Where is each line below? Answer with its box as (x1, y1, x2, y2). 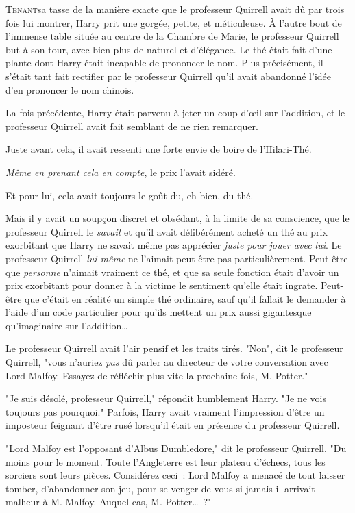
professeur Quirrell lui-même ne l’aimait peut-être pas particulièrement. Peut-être (5, 251, 348, 265)
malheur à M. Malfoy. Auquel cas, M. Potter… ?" (5, 495, 212, 509)
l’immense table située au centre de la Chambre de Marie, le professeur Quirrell (5, 29, 339, 43)
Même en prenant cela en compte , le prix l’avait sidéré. (5, 164, 236, 179)
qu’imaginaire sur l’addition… (5, 318, 128, 332)
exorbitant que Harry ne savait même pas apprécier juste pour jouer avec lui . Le (5, 238, 342, 252)
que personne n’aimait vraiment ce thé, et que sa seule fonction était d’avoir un (5, 264, 339, 279)
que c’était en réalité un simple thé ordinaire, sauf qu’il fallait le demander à (25, 291, 346, 305)
